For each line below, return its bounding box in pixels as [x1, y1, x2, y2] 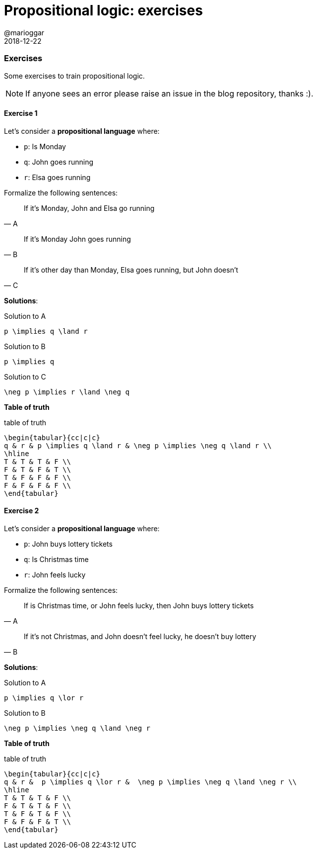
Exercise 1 [4, 109, 38, 118]
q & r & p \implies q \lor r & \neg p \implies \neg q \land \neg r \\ [4, 777, 297, 786]
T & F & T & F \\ [4, 809, 71, 818]
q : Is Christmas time [24, 555, 89, 564]
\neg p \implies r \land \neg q [4, 387, 129, 396]
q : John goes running [24, 157, 94, 166]
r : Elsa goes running [24, 173, 91, 182]
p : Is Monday [24, 142, 66, 151]
